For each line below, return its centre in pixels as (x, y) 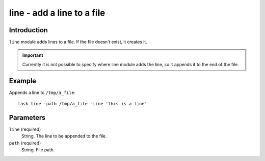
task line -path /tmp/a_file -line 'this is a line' (82, 104)
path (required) (25, 143)
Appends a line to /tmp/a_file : (42, 92)
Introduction (28, 30)
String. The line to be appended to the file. (64, 136)
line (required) (25, 129)
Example (23, 81)
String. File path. (38, 150)
